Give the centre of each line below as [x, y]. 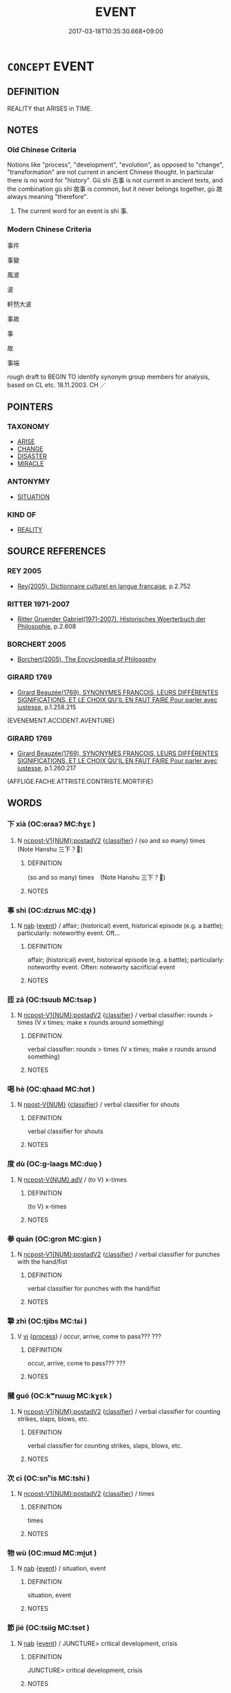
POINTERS [30, 407]
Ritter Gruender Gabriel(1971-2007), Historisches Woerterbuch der [111, 619]
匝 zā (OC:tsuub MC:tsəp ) [52, 999]
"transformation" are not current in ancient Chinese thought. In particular [111, 172]
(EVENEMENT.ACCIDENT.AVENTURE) [61, 720]
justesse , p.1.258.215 [47, 707]
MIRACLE [30, 464]
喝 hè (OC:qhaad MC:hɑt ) [51, 1089]
